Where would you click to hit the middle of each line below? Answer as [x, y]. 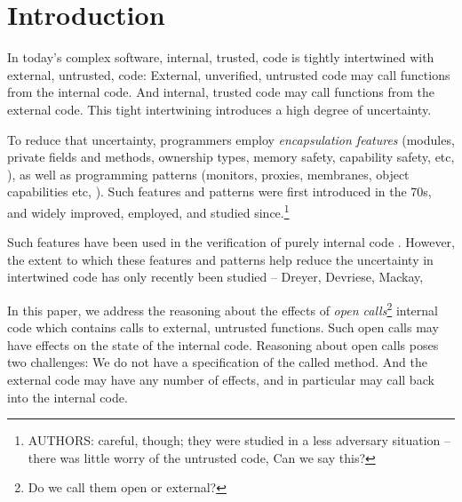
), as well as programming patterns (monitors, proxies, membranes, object [208, 174]
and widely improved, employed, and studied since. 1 [148, 211]
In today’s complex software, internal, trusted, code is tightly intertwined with [221, 57]
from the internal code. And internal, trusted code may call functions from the [221, 92]
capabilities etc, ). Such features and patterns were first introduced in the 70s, [219, 191]
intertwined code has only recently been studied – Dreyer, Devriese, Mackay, [215, 277]
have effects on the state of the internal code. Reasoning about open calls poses [223, 344]
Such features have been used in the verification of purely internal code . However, [231, 242]
